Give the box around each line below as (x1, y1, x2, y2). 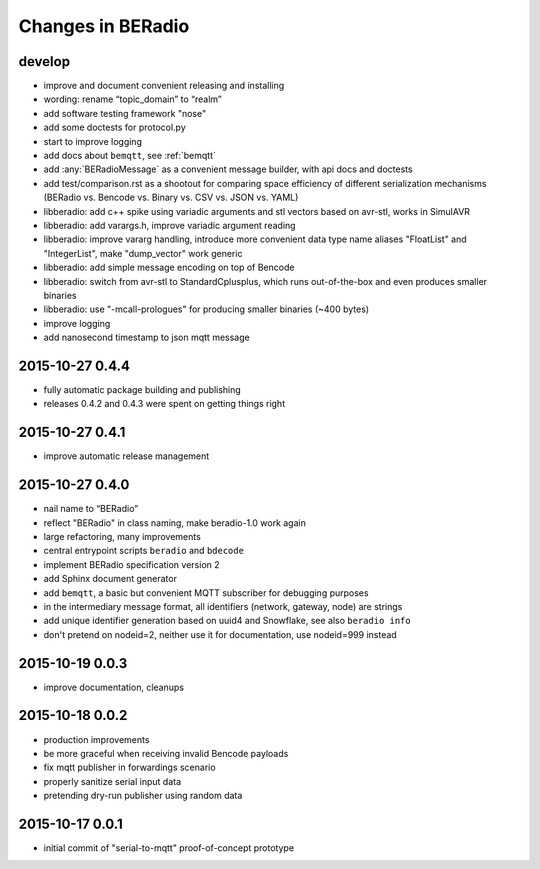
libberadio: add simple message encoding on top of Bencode (43, 261, 295, 274)
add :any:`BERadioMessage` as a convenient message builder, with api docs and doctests (43, 163, 414, 175)
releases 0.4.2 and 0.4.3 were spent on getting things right (43, 398, 285, 410)
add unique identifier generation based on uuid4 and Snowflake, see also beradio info (43, 615, 411, 627)
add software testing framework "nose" (43, 107, 207, 119)
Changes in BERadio (18, 15, 190, 37)
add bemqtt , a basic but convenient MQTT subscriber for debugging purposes (43, 586, 369, 599)
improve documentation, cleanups (43, 681, 185, 693)
